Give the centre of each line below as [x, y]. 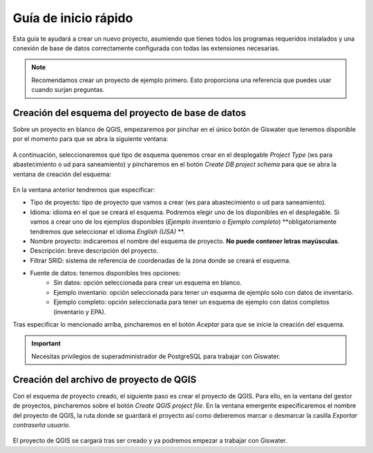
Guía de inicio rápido [73, 18]
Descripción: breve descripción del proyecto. [94, 251]
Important [46, 344]
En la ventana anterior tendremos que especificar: [84, 189]
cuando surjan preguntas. [68, 90]
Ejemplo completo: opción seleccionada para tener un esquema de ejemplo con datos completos [191, 302]
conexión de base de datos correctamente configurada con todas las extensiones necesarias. [146, 48]
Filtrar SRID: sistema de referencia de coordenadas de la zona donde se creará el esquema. [161, 260]
